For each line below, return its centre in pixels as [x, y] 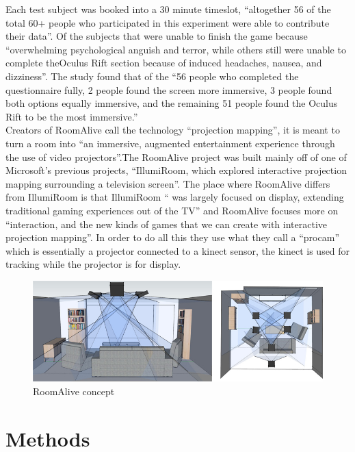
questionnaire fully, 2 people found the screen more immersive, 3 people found [169, 89]
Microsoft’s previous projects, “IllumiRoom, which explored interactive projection [176, 170]
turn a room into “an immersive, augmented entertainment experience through [170, 143]
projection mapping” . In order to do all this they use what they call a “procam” [172, 237]
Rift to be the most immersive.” [72, 116]
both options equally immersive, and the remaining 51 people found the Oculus [172, 103]
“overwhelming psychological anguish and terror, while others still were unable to [176, 49]
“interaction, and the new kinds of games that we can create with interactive [167, 224]
